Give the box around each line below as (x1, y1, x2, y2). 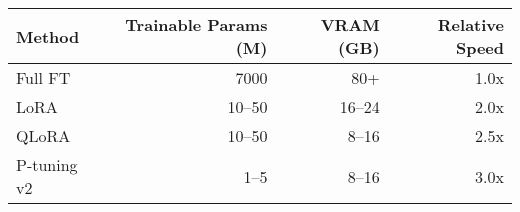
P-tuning (16, 153, 78, 176)
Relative (437, 13, 504, 36)
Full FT (16, 66, 71, 89)
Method (16, 24, 80, 48)
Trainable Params (125, 13, 268, 36)
